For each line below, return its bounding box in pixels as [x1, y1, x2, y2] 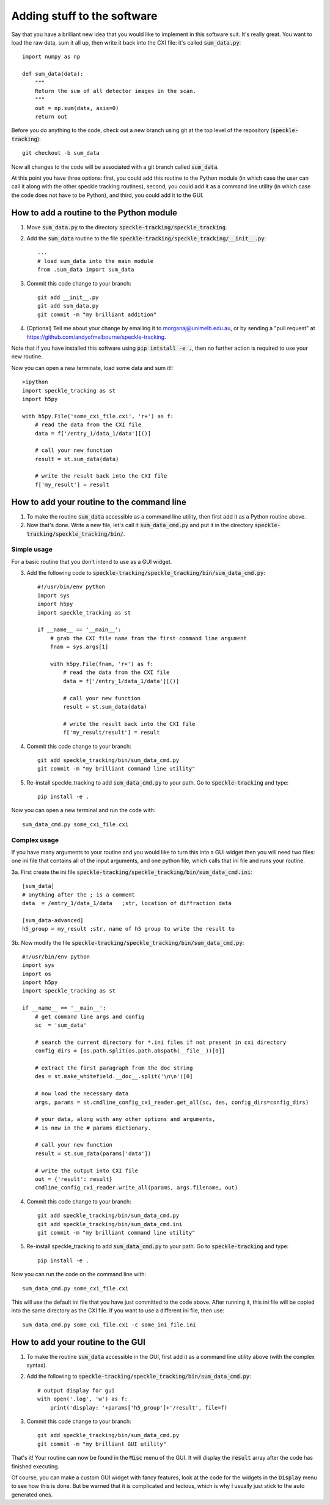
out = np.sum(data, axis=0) [34, 105, 119, 111]
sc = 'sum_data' [34, 1022, 87, 1029]
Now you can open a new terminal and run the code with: [11, 807, 156, 814]
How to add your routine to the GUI [11, 1337, 146, 1347]
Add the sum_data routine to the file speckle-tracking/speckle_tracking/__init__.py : [26, 235, 266, 242]
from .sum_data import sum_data [37, 266, 134, 273]
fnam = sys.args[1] [50, 643, 109, 651]
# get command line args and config [34, 1013, 145, 1020]
